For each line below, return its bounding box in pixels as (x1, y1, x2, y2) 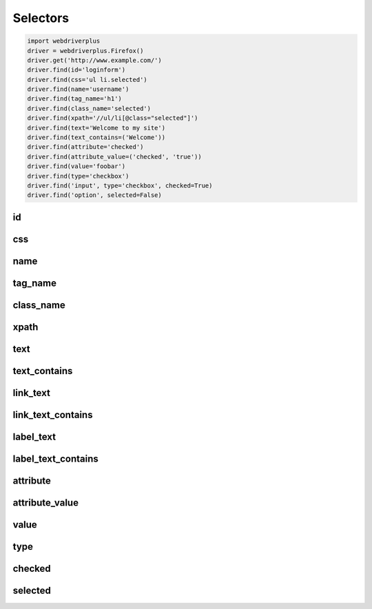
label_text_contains (12, 453, 99, 464)
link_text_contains (12, 409, 93, 420)
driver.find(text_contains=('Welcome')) (27, 134, 165, 141)
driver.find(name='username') (27, 85, 130, 93)
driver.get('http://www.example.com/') (27, 56, 162, 64)
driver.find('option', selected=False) (27, 192, 162, 199)
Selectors (12, 10, 69, 25)
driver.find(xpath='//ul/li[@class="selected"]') (27, 114, 198, 122)
